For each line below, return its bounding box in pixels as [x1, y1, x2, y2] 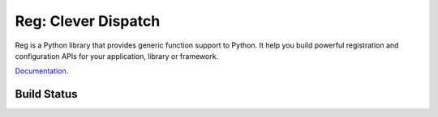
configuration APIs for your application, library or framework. [15, 51, 219, 61]
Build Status [15, 87, 78, 101]
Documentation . [15, 66, 69, 76]
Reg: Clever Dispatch [15, 12, 161, 30]
